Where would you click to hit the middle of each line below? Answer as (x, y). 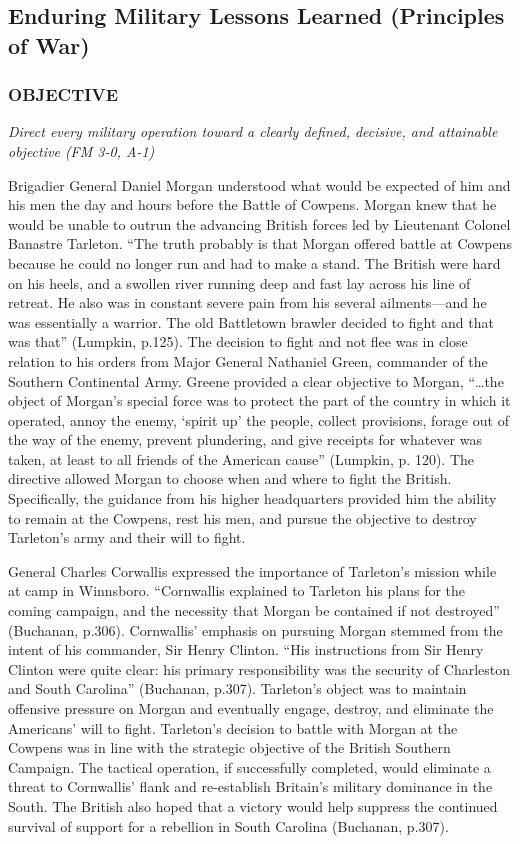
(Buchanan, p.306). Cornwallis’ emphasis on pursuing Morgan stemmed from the (255, 629)
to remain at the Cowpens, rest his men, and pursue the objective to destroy (242, 517)
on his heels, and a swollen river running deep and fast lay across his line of (239, 282)
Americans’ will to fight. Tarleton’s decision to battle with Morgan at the (233, 727)
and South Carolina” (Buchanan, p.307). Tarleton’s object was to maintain (237, 688)
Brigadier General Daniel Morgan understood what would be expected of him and (259, 184)
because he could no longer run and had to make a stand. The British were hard (254, 262)
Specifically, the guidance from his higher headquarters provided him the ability (252, 498)
